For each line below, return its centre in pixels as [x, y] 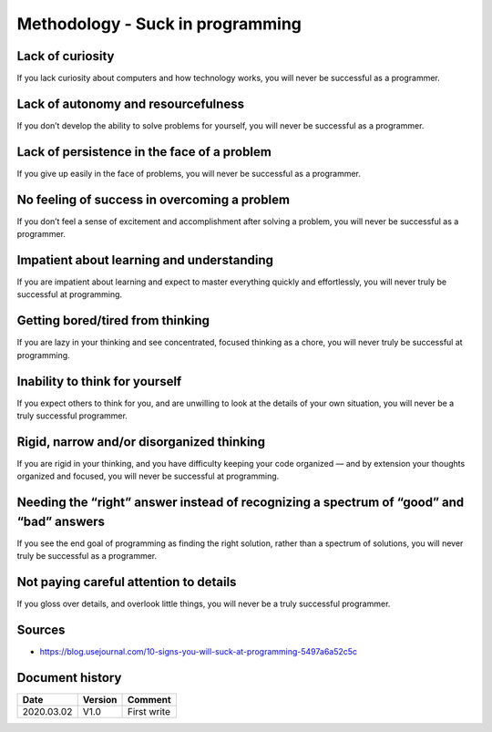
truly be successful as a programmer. [87, 556]
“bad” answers [61, 521]
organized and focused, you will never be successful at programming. [148, 476]
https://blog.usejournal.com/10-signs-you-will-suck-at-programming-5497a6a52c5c [199, 652]
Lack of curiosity [66, 56]
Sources [41, 629]
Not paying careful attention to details [127, 582]
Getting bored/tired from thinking [113, 320]
